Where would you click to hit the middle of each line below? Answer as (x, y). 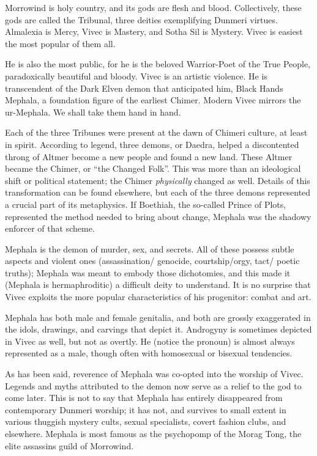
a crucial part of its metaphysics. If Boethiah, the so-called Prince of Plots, (146, 204)
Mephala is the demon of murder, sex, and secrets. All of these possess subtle (150, 248)
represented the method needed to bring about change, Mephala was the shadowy (158, 216)
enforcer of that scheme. (50, 228)
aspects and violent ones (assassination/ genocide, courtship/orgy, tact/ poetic (152, 261)
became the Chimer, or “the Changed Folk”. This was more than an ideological (153, 168)
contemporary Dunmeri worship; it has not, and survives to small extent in (146, 409)
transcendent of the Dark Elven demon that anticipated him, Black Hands (144, 88)
